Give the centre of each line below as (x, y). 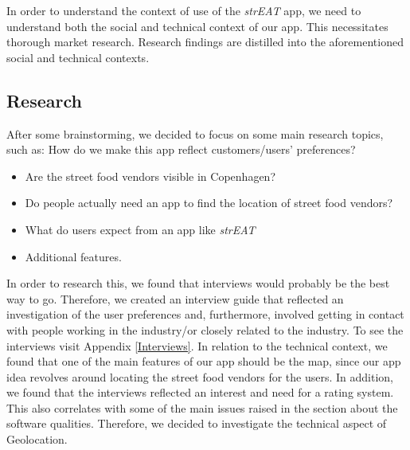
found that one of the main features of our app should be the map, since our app (204, 361)
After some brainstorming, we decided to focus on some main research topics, (195, 133)
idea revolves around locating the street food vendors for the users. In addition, (200, 376)
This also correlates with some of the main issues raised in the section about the (202, 407)
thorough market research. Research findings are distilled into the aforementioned (205, 42)
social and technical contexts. (78, 57)
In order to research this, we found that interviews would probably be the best (198, 283)
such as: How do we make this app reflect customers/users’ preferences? (181, 149)
